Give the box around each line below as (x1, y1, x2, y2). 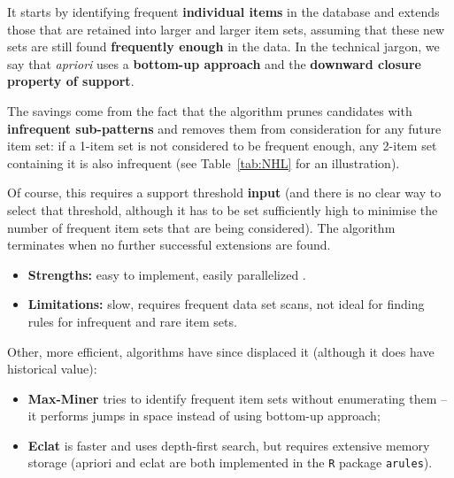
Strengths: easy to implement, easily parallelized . (27, 265, 306, 283)
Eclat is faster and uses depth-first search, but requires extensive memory (27, 436, 430, 454)
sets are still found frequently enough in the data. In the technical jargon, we (7, 37, 440, 56)
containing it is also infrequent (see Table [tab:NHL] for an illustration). (7, 153, 400, 172)
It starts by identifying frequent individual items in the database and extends (7, 3, 440, 20)
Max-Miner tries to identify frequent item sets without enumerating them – (27, 389, 447, 407)
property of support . (7, 72, 135, 90)
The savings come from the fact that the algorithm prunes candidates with (7, 101, 412, 119)
